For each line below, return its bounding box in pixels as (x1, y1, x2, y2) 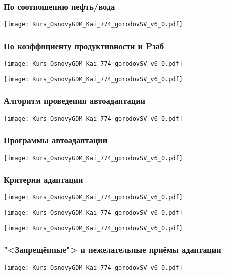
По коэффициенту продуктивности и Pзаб (4, 39, 164, 52)
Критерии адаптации (4, 173, 83, 186)
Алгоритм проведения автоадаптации (4, 94, 145, 107)
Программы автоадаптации (4, 134, 108, 146)
